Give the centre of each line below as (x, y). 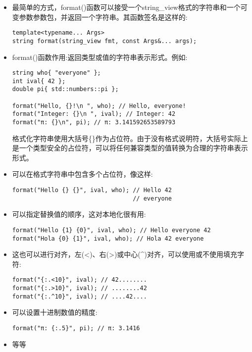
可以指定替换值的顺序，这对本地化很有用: (79, 214)
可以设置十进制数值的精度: (55, 312)
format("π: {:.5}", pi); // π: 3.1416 (76, 328)
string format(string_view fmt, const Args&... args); (104, 41)
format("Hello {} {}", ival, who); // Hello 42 (92, 190)
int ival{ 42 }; (39, 81)
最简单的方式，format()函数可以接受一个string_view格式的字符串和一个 (126, 7)
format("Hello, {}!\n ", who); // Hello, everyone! (99, 106)
